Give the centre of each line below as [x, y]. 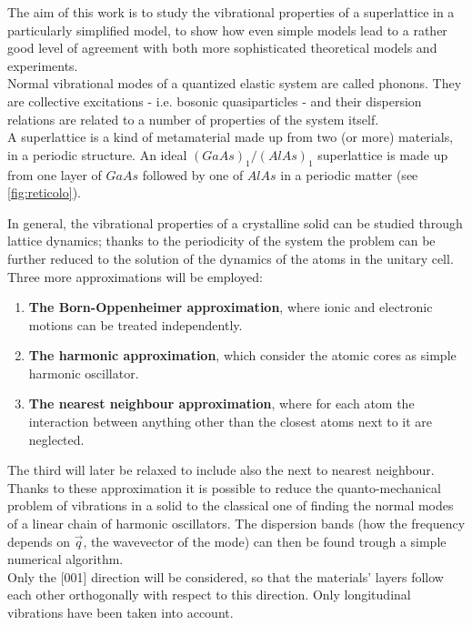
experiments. [43, 65]
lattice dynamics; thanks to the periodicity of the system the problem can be [221, 241]
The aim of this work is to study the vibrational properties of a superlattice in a [231, 12]
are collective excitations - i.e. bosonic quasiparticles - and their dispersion [215, 101]
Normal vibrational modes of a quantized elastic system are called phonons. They [235, 83]
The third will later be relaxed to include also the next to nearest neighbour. [221, 470]
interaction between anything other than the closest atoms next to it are [231, 422]
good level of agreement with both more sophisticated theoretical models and [222, 48]
